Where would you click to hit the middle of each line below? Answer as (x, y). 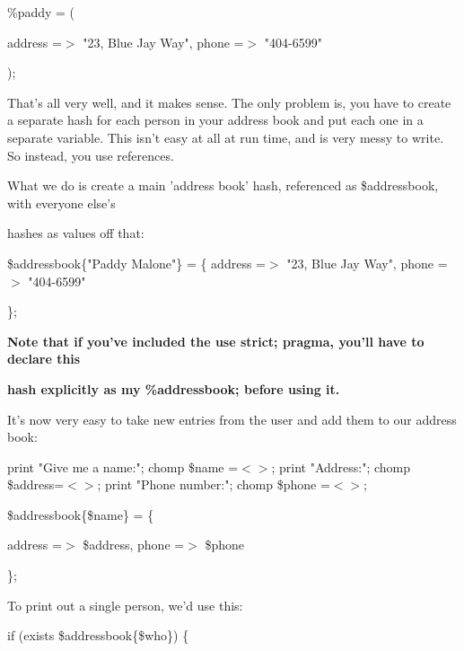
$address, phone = (134, 545)
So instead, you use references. (91, 155)
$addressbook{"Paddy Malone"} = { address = (136, 263)
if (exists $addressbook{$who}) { (98, 635)
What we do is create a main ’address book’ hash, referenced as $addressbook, (223, 185)
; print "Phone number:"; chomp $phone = (214, 484)
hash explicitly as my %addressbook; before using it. (174, 388)
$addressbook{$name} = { (81, 514)
